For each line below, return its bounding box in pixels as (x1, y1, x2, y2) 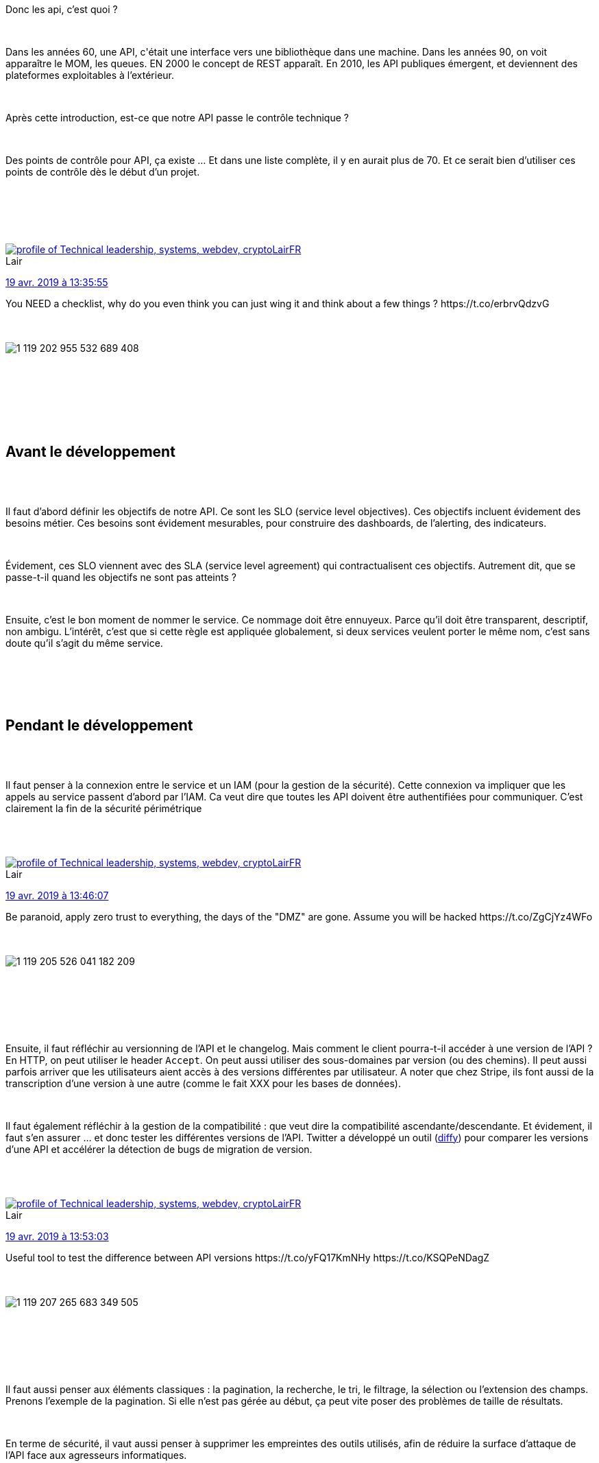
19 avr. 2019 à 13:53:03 (5, 1230, 109, 1242)
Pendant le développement (5, 717, 193, 735)
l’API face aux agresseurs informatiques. (5, 1449, 187, 1461)
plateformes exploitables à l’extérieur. (5, 69, 175, 81)
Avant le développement (5, 443, 175, 461)
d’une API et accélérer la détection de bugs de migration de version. (5, 1143, 313, 1155)
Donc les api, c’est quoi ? (5, 3, 118, 15)
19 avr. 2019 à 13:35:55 (5, 276, 108, 288)
